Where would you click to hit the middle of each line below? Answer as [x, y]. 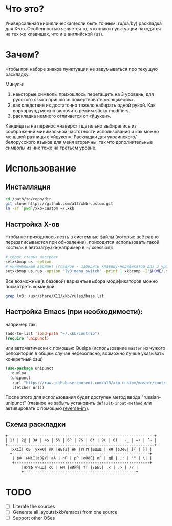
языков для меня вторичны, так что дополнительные [95, 142]
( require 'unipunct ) [27, 339]
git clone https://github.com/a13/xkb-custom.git [59, 204]
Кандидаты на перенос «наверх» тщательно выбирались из [71, 125]
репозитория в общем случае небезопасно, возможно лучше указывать [85, 353]
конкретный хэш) [24, 359]
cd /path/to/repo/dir [28, 199]
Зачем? [23, 55]
